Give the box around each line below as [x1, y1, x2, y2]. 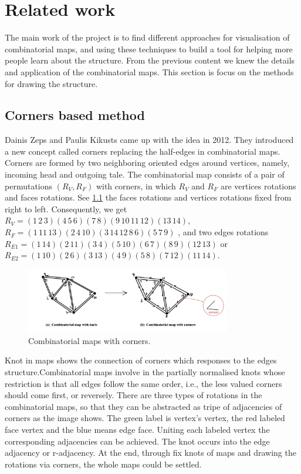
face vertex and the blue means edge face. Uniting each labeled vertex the [5, 423, 270, 435]
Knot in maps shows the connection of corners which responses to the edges [5, 354, 277, 366]
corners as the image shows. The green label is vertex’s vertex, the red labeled [5, 412, 285, 424]
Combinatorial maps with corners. [28, 334, 151, 346]
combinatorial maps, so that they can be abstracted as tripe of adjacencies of [5, 400, 282, 412]
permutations [5, 179, 53, 192]
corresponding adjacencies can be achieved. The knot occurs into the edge [5, 435, 270, 447]
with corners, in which [96, 179, 176, 192]
